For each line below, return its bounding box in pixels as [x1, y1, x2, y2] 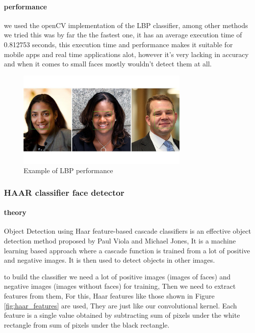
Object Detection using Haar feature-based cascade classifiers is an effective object [4, 226, 251, 236]
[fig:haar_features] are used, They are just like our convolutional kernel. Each [4, 300, 237, 310]
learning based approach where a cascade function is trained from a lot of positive [4, 245, 250, 255]
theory [4, 207, 26, 217]
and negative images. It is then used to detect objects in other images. [4, 255, 215, 265]
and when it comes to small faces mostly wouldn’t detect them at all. [4, 59, 212, 69]
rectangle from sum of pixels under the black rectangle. [4, 319, 170, 330]
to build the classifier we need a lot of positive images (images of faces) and [4, 271, 231, 281]
